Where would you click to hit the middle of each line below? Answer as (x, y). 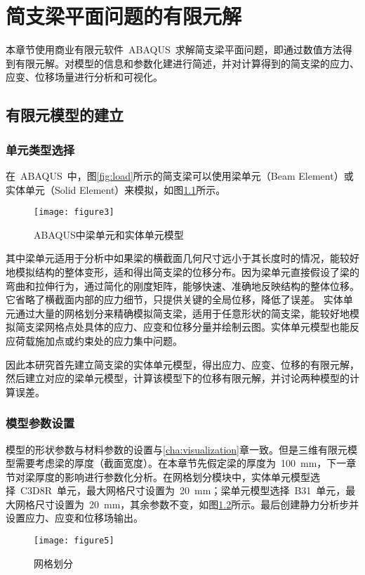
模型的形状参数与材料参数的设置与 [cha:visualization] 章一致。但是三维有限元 (177, 449)
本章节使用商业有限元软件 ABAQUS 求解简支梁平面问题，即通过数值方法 (174, 49)
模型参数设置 (40, 423)
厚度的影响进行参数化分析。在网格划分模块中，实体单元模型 (172, 476)
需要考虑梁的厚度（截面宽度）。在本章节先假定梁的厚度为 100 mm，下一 (181, 463)
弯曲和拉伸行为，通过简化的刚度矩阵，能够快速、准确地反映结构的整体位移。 (182, 285)
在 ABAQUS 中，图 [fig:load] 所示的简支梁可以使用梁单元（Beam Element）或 (180, 175)
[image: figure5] (74, 541)
